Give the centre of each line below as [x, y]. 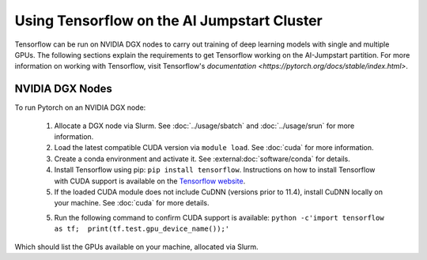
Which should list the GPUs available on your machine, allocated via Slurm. [136, 247]
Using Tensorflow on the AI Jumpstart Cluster [169, 21]
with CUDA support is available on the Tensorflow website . [150, 181]
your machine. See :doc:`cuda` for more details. [132, 203]
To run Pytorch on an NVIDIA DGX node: [80, 107]
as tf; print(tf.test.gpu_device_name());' [142, 229]
